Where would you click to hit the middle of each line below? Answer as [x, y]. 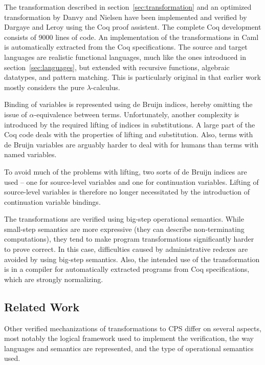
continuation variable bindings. [52, 201]
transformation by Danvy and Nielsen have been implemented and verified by [126, 17]
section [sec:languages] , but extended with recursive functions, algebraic [117, 67]
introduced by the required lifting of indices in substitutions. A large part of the [130, 124]
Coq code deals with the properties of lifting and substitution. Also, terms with [129, 134]
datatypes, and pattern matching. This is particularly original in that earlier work [132, 77]
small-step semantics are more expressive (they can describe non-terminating [124, 229]
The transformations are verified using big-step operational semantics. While [124, 219]
